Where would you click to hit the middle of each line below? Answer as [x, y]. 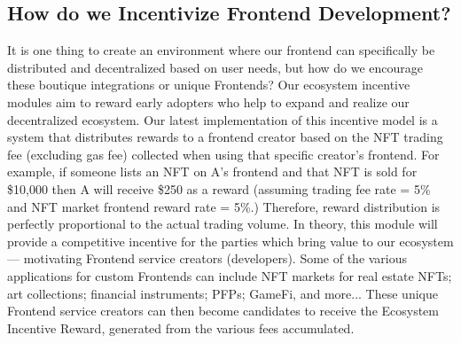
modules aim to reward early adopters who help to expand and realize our [208, 101]
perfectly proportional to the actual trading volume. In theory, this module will [223, 224]
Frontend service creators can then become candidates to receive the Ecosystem [223, 311]
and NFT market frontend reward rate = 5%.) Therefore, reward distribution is [224, 206]
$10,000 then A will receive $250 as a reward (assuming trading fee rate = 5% [219, 188]
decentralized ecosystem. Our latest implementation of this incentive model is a [223, 119]
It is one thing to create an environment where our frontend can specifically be [221, 50]
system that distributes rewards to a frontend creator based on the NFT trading [225, 137]
